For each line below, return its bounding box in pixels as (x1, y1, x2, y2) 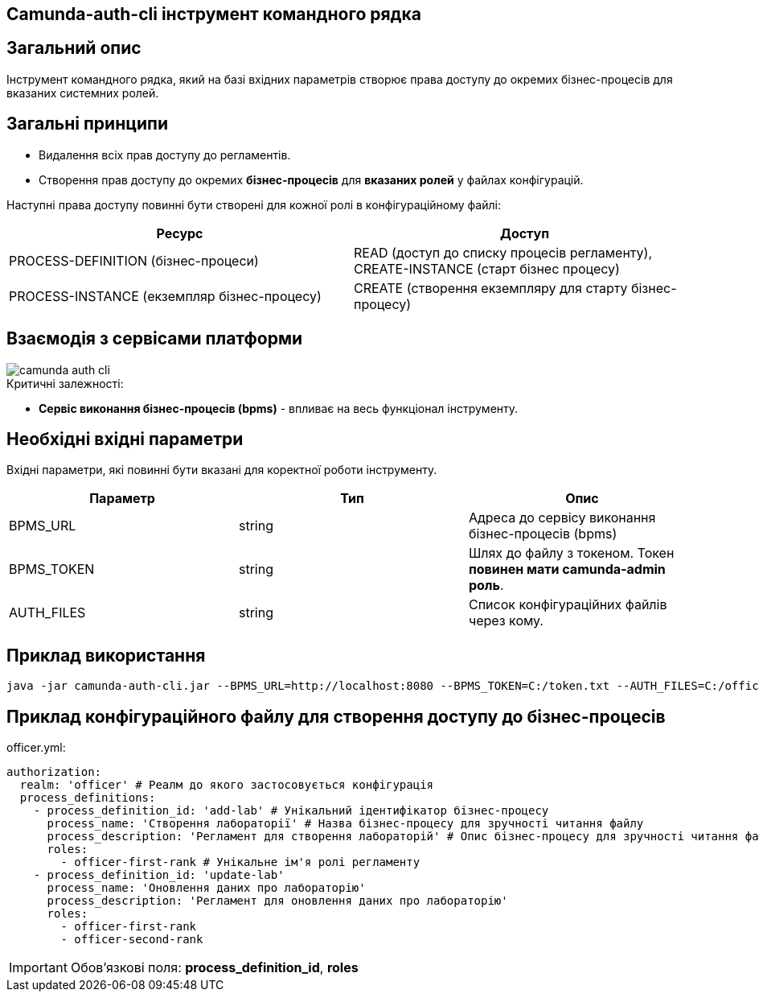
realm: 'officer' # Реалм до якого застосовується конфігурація (19, 778, 434, 792)
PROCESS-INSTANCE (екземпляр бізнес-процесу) (9, 287, 322, 304)
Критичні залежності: (6, 376, 124, 390)
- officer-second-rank (60, 933, 203, 946)
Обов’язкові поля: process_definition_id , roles (70, 959, 359, 976)
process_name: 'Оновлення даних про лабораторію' (47, 881, 366, 895)
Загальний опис (6, 38, 142, 59)
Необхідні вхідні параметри (6, 428, 244, 449)
